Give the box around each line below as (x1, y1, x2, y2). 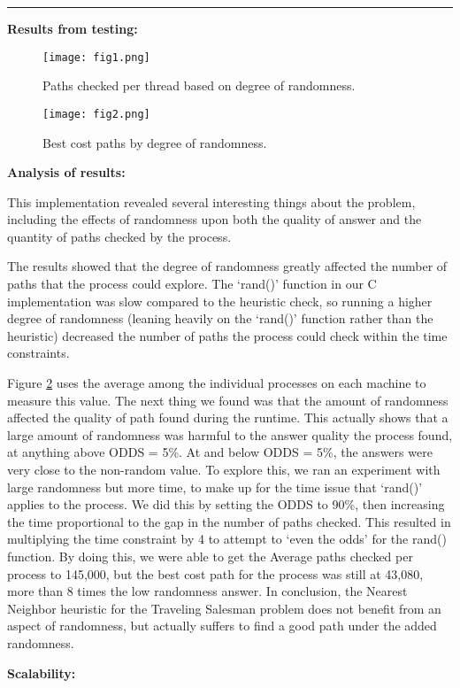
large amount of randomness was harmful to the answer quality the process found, (7, 425, 453, 444)
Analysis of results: (7, 163, 126, 182)
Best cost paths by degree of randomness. (42, 133, 267, 151)
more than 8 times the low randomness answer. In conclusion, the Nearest (7, 582, 408, 600)
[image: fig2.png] (42, 107, 150, 120)
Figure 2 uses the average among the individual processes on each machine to (7, 374, 426, 392)
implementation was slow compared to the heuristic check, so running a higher (7, 291, 433, 310)
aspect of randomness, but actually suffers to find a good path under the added (7, 616, 437, 635)
